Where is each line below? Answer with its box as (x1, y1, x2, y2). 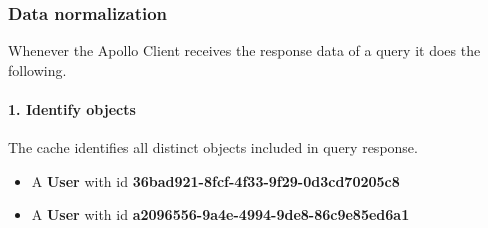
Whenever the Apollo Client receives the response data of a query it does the (8, 40, 481, 61)
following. (8, 59, 67, 80)
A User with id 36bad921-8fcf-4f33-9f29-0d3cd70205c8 (31, 170, 400, 191)
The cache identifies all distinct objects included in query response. (8, 137, 418, 158)
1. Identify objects (8, 99, 136, 119)
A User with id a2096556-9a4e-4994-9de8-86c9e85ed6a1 (31, 204, 410, 225)
